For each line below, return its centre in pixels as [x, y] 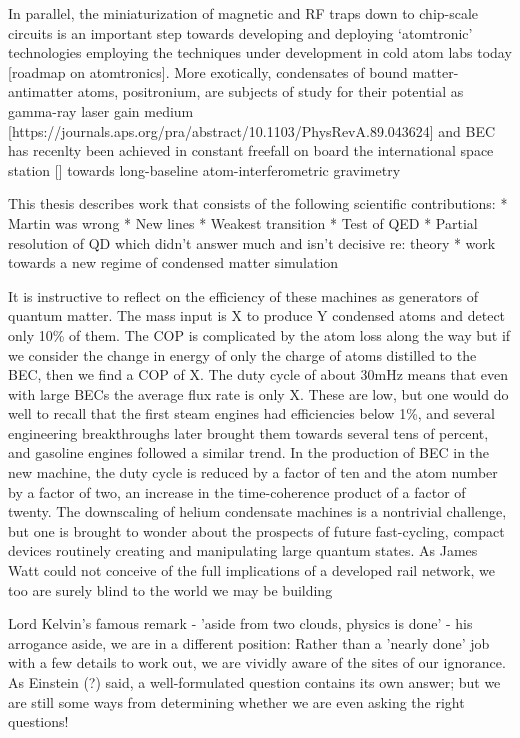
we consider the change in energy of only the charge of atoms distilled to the [242, 354]
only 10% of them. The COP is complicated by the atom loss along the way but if [259, 334]
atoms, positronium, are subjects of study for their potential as [270, 91]
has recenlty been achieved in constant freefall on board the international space [251, 150]
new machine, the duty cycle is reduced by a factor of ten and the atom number [253, 472]
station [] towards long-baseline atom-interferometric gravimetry [204, 169]
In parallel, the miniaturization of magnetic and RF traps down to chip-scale [243, 13]
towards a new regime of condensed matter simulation [173, 262]
